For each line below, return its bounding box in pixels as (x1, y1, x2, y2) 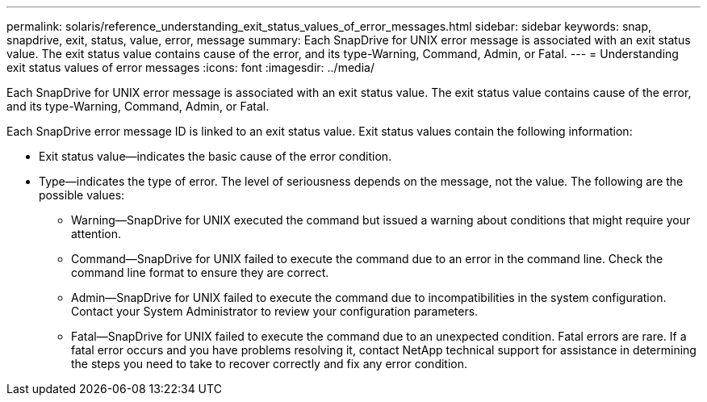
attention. (71, 227, 121, 241)
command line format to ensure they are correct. (71, 266, 329, 279)
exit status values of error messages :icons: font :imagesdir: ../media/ (6, 61, 374, 74)
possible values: (39, 188, 125, 202)
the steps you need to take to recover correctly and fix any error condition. (71, 357, 468, 371)
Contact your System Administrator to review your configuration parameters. (71, 304, 479, 318)
